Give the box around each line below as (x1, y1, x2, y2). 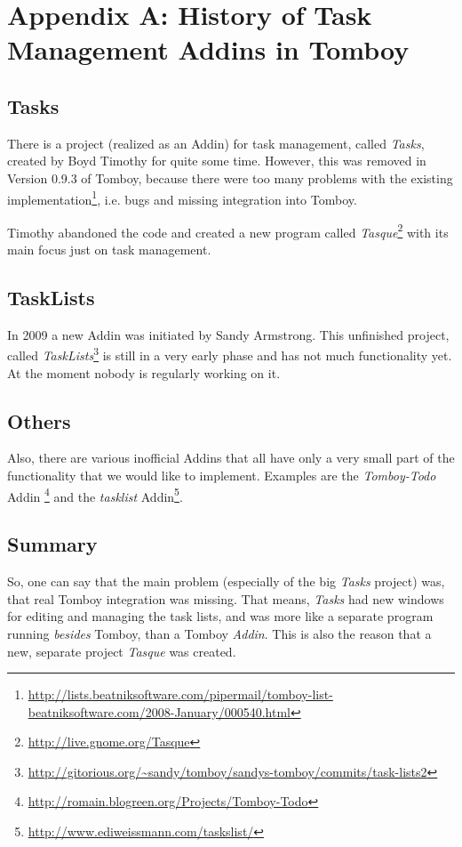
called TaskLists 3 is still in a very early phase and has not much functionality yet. (7, 343, 452, 365)
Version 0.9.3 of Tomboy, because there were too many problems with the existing (7, 168, 453, 187)
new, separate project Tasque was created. (7, 641, 236, 660)
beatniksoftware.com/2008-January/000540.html (28, 702, 291, 721)
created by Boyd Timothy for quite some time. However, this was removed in (7, 151, 426, 170)
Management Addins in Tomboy (7, 31, 410, 68)
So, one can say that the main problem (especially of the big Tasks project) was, (7, 572, 445, 591)
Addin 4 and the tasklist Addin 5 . (7, 484, 183, 505)
